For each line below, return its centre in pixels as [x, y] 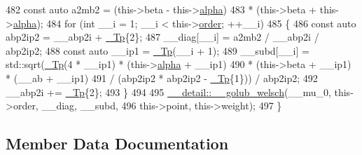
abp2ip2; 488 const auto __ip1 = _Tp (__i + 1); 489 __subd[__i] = [158, 50]
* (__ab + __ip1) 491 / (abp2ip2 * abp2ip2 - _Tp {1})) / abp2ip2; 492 [162, 77]
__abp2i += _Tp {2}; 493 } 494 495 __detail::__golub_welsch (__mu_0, [168, 92]
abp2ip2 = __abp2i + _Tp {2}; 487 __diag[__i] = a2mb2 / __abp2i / [162, 37]
